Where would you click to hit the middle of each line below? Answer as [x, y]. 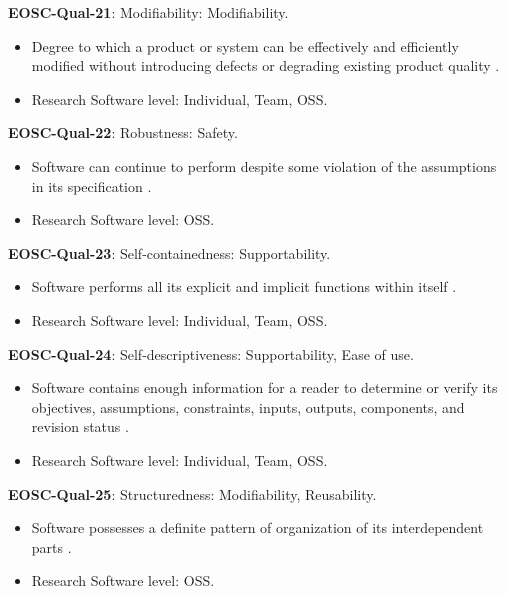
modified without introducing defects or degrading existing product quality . [265, 65]
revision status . [80, 426]
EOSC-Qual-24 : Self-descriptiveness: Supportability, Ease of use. [211, 353]
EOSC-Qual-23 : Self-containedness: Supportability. [169, 252]
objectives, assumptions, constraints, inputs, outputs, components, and [248, 406]
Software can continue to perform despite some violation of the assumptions [264, 165]
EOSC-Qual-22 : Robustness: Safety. [123, 132]
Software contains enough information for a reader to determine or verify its [264, 387]
